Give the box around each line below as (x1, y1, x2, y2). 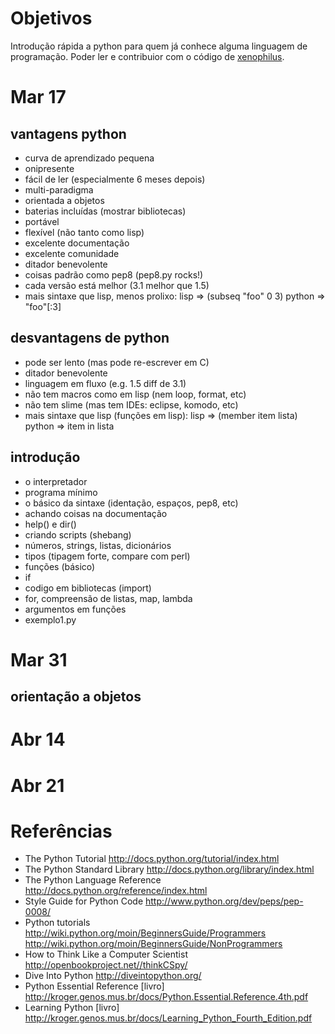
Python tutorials (24, 917, 91, 929)
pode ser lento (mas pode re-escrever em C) (24, 356, 210, 368)
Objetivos (10, 7, 93, 30)
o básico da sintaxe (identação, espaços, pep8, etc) (24, 497, 239, 509)
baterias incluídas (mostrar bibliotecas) (24, 205, 187, 217)
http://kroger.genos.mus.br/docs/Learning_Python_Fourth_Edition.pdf (24, 1012, 313, 1024)
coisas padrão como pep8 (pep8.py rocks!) (24, 268, 204, 281)
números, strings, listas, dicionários (24, 539, 172, 551)
